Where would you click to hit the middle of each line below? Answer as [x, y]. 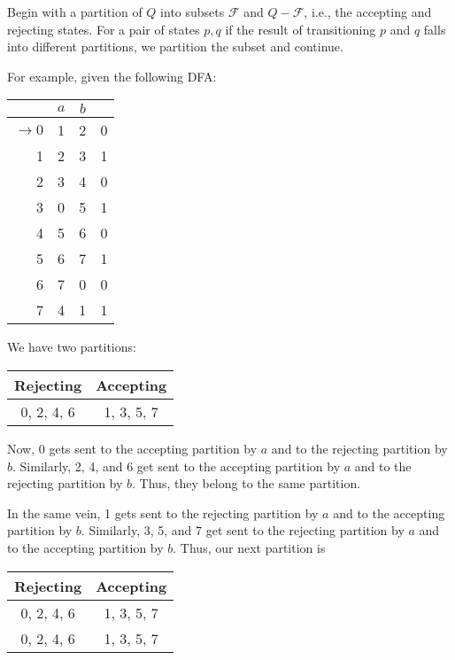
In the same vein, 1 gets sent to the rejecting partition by [163, 512]
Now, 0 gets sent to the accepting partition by [132, 448]
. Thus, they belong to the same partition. [247, 483]
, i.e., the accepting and [368, 12]
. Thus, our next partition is [249, 547]
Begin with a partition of [75, 12]
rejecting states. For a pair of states [104, 29]
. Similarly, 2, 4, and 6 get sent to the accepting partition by [177, 466]
